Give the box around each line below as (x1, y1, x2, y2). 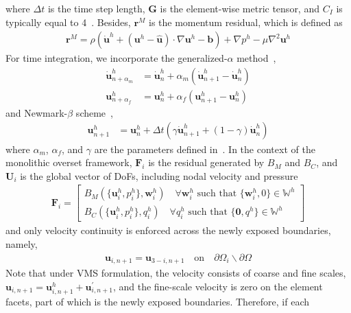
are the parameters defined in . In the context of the (94, 141, 315, 156)
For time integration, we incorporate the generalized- (5, 51, 228, 65)
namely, (5, 236, 38, 251)
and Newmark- (5, 105, 68, 119)
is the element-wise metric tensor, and (160, 1, 319, 15)
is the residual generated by (148, 155, 265, 170)
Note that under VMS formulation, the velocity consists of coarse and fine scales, (5, 266, 346, 280)
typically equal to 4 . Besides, (5, 14, 131, 29)
